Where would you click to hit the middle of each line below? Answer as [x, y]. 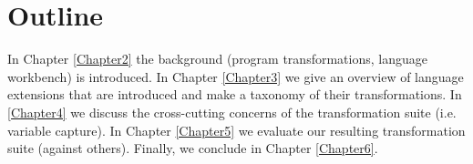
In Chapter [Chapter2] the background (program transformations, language [217, 59]
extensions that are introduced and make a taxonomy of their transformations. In [235, 94]
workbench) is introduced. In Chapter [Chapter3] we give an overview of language [236, 76]
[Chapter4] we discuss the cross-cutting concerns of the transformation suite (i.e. [232, 112]
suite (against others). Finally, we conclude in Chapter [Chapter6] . [193, 148]
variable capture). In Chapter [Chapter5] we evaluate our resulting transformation [236, 130]
